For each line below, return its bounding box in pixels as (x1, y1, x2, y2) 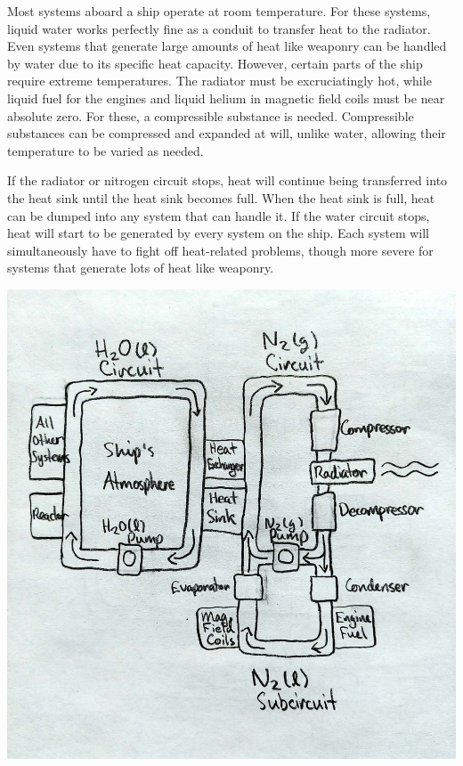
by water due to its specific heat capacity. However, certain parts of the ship (7, 53, 423, 72)
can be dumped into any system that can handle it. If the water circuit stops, (7, 206, 430, 224)
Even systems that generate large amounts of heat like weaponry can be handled (7, 37, 447, 55)
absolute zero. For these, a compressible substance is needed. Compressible (7, 106, 414, 125)
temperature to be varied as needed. (7, 141, 204, 159)
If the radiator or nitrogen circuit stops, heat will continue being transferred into (7, 171, 448, 190)
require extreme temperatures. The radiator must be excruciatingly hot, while (7, 71, 432, 90)
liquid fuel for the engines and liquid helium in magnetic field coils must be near (7, 88, 445, 107)
